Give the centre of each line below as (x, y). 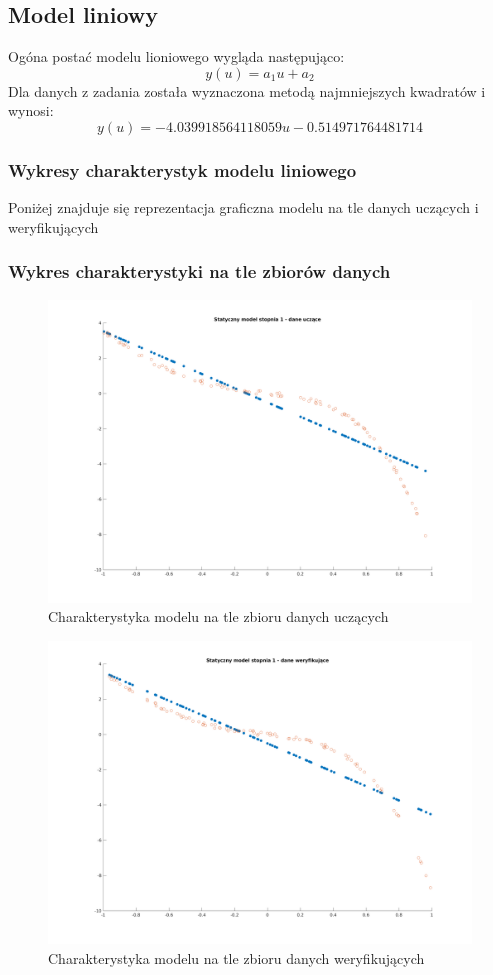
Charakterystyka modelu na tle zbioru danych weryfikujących (236, 957)
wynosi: (31, 110)
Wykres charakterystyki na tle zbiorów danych (199, 271)
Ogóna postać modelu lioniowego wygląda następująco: (176, 56)
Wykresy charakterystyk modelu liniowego (182, 169)
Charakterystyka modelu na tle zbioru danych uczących (218, 616)
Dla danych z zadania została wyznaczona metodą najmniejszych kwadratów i (247, 90)
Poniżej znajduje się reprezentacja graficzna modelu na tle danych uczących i (243, 207)
